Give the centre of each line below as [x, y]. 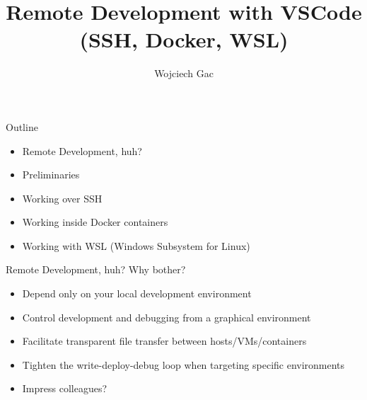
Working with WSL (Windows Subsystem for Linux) [136, 245]
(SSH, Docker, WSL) [184, 39]
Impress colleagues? [65, 388]
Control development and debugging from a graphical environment [167, 317]
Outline [22, 126]
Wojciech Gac [184, 73]
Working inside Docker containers [95, 222]
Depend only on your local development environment [137, 293]
